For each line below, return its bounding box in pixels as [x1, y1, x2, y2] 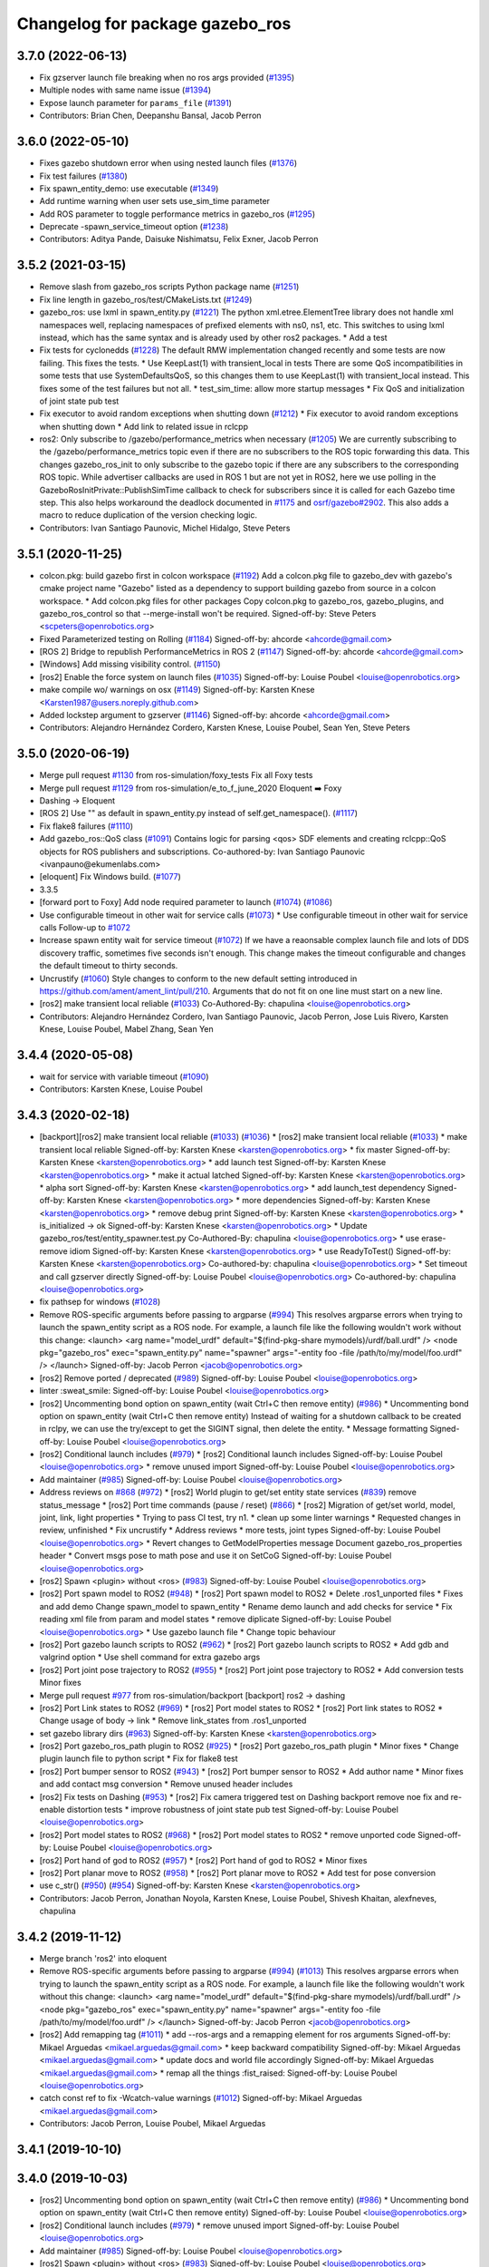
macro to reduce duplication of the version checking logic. [39, 510, 258, 521]
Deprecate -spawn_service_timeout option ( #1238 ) [39, 221, 229, 232]
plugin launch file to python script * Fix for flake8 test [39, 1753, 239, 1764]
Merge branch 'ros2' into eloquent [39, 1953, 168, 1964]
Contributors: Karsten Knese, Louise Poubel [39, 1084, 203, 1095]
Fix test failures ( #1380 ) [39, 170, 129, 181]
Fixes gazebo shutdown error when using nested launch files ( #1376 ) [39, 158, 298, 169]
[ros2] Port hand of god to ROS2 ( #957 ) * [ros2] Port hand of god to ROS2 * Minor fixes [39, 1854, 368, 1865]
